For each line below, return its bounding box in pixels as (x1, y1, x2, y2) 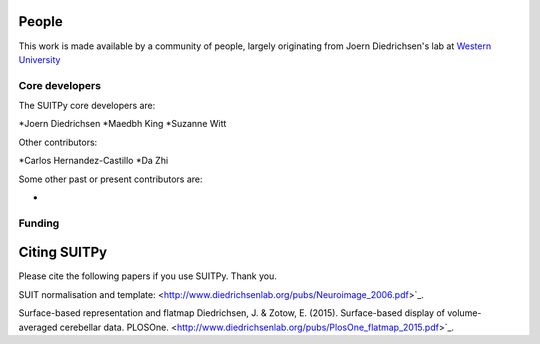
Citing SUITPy (18, 244, 108, 261)
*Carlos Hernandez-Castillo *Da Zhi (18, 155, 169, 167)
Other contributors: (18, 136, 98, 148)
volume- (446, 307, 482, 319)
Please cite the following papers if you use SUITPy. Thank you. (18, 270, 277, 282)
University (18, 53, 61, 65)
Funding (18, 216, 60, 230)
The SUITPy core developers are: (18, 100, 156, 112)
